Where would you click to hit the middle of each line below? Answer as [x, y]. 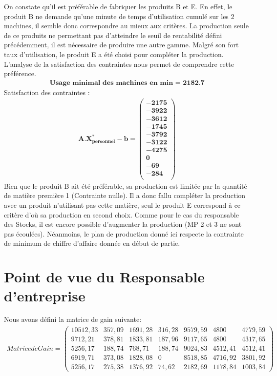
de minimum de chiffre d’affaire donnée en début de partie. [92, 243]
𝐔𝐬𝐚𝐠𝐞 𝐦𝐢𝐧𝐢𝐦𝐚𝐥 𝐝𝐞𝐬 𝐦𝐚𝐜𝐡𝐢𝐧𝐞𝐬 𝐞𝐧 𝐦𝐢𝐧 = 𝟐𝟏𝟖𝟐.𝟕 [127, 83]
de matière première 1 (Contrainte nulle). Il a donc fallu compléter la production [125, 195]
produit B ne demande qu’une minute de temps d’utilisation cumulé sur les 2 [119, 16]
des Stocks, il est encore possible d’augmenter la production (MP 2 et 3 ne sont [123, 224]
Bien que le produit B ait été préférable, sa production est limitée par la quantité [126, 186]
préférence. [20, 73]
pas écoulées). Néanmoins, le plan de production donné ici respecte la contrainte [124, 233]
